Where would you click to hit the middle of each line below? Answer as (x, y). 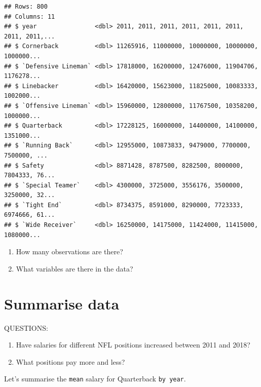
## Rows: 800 (26, 7)
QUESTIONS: (26, 327)
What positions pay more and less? (70, 361)
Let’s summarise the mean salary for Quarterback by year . (95, 379)
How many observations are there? (69, 251)
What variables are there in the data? (74, 268)
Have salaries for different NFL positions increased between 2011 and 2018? (133, 345)
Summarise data (62, 303)
